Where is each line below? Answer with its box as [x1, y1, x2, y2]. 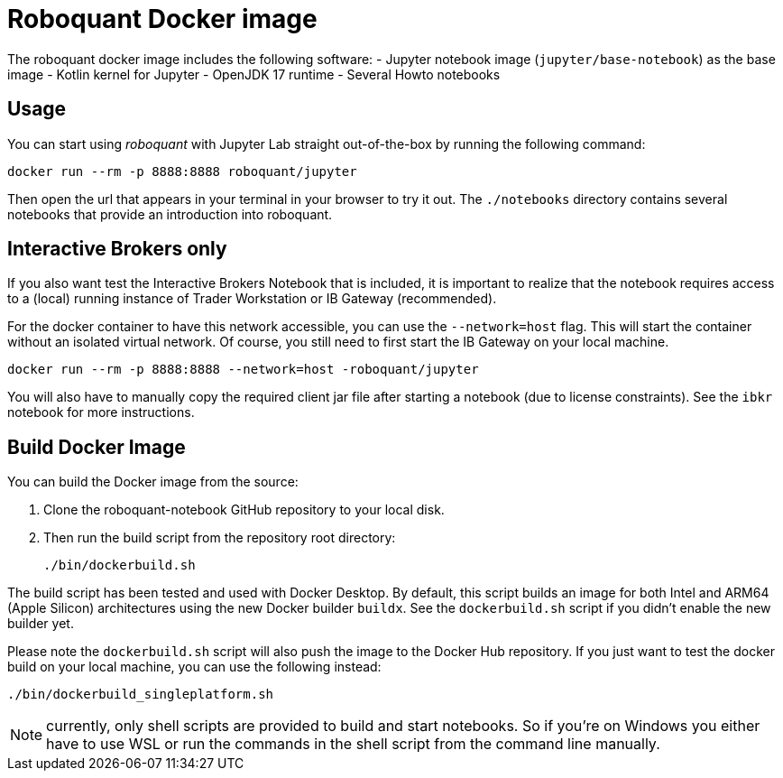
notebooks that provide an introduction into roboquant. [7, 206, 333, 222]
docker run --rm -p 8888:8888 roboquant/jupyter [7, 163, 357, 179]
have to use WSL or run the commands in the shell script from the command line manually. [46, 735, 660, 754]
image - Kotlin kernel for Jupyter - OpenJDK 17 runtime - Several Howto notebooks [7, 66, 501, 82]
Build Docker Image [7, 435, 186, 458]
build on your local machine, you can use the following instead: [7, 659, 382, 675]
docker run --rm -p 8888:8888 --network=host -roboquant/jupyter [7, 362, 479, 377]
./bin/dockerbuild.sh [43, 558, 196, 573]
